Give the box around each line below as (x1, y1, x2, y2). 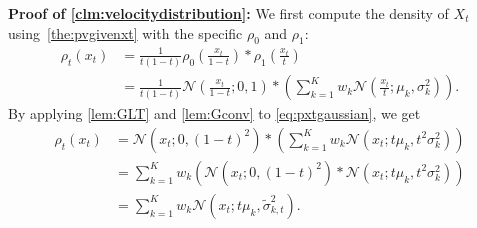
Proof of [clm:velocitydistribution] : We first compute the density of (8, 3, 449, 23)
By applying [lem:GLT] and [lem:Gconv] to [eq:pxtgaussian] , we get (8, 103, 421, 124)
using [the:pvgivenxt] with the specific (8, 22, 243, 43)
